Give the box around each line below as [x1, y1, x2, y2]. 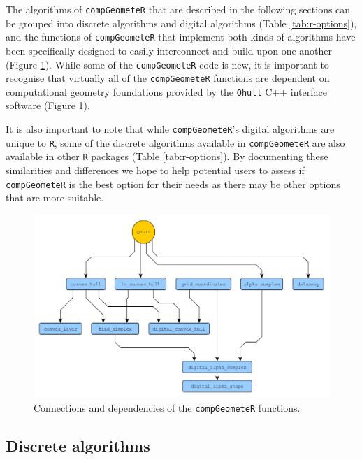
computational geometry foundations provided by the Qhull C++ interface [6, 84, 327, 99]
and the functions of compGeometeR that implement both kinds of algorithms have [6, 29, 356, 44]
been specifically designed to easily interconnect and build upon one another [6, 43, 333, 57]
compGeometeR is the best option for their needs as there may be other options [6, 176, 340, 191]
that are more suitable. [6, 190, 104, 205]
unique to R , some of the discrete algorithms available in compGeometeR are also [6, 135, 345, 150]
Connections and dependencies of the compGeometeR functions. [34, 400, 301, 415]
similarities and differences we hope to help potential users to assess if [6, 163, 305, 178]
